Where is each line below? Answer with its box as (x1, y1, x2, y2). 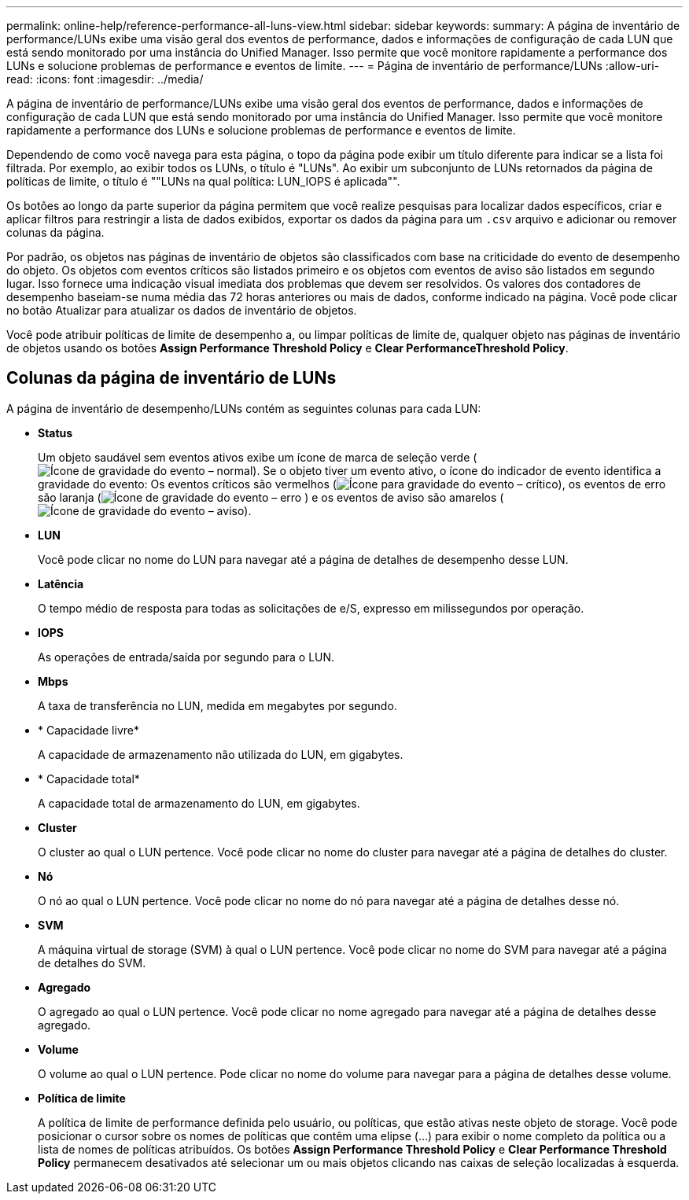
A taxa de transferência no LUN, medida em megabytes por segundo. (38, 698, 397, 712)
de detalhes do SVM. (38, 955, 146, 970)
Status (38, 425, 73, 440)
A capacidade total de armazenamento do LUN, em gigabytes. (38, 796, 360, 810)
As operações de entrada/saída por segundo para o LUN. (38, 650, 335, 664)
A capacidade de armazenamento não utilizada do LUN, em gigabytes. (38, 747, 403, 761)
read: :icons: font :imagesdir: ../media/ (6, 72, 204, 86)
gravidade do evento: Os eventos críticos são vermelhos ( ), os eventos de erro (38, 477, 666, 491)
